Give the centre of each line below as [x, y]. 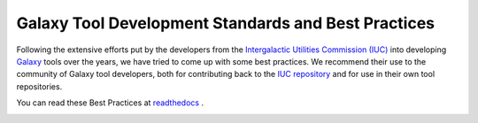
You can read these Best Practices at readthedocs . [110, 103]
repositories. [39, 86]
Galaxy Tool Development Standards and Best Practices [226, 23]
